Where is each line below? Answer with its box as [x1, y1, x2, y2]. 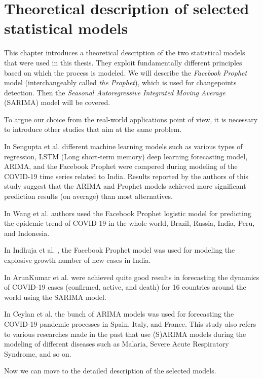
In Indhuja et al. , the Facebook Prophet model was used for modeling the [4, 245, 235, 255]
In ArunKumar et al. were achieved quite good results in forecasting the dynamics [4, 271, 259, 282]
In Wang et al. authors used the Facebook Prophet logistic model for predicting [4, 208, 251, 218]
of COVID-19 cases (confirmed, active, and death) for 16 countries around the [4, 282, 246, 292]
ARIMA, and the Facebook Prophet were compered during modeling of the [4, 161, 238, 171]
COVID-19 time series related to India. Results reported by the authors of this [4, 170, 249, 181]
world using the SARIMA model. [4, 291, 106, 302]
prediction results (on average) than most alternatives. [4, 191, 173, 201]
